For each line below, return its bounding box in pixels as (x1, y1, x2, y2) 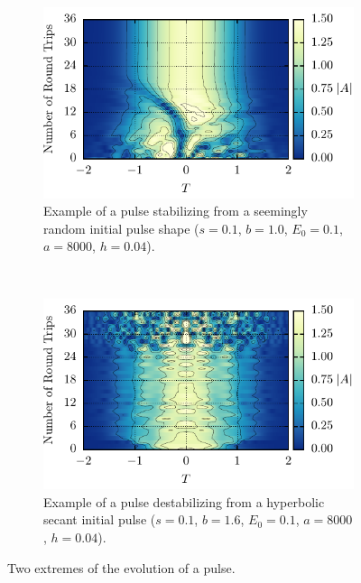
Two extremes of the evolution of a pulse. (7, 558, 236, 577)
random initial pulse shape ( (43, 218, 199, 237)
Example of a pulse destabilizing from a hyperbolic (43, 492, 325, 511)
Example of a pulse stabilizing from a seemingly (43, 201, 308, 220)
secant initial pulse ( (43, 510, 156, 529)
